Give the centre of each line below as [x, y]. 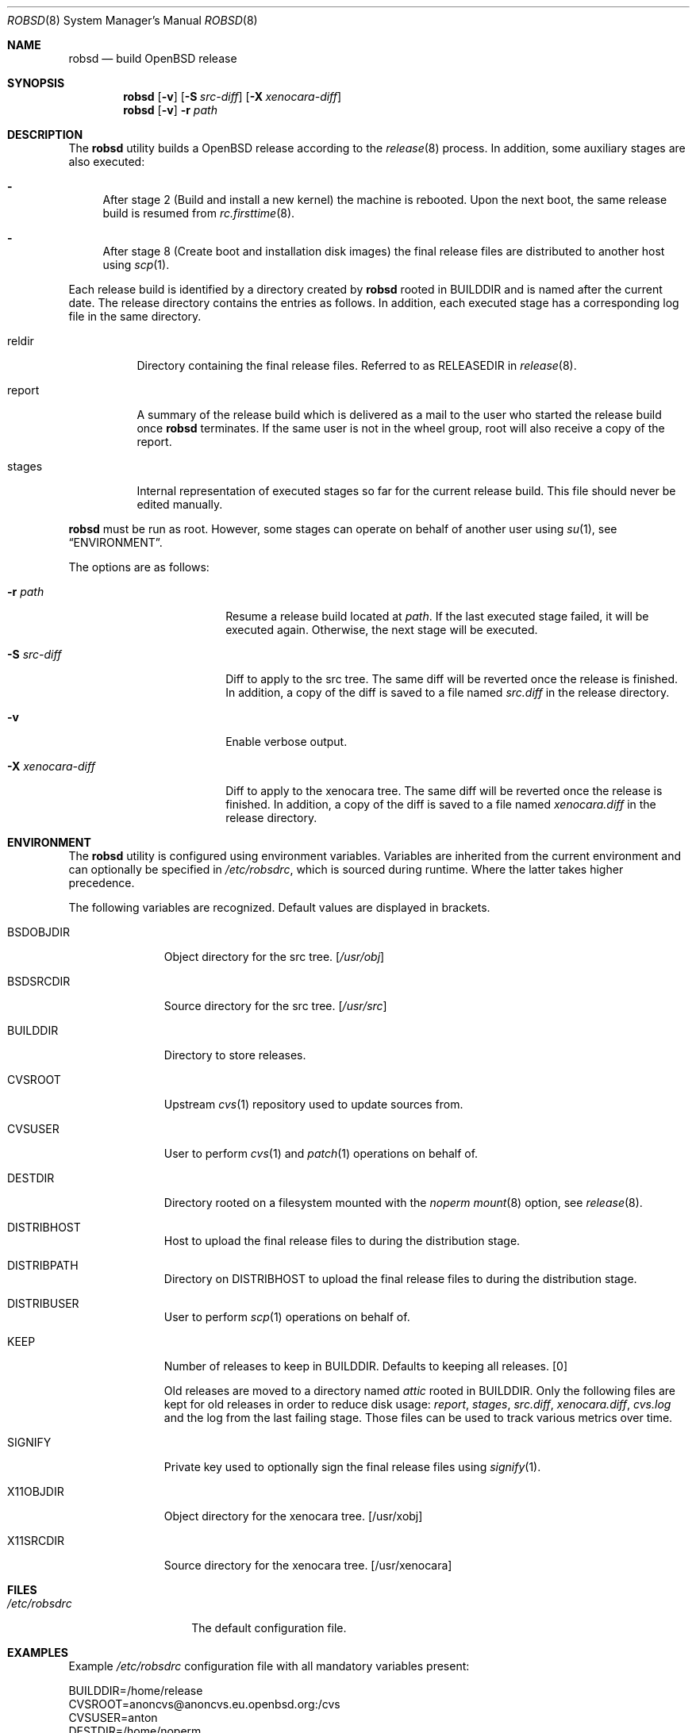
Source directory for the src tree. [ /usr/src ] [275, 1006]
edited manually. [180, 504]
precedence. [102, 883]
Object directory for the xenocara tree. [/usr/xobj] [293, 1516]
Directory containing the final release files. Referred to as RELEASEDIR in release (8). [357, 365]
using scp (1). [136, 265]
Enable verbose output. [286, 742]
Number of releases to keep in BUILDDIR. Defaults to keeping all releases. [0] [366, 1366]
